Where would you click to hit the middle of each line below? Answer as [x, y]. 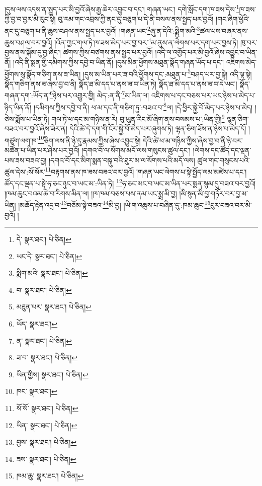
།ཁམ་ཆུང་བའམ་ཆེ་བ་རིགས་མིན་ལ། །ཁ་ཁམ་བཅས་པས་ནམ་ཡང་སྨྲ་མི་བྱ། [91, 193]
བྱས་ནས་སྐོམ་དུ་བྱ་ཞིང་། [33, 52]
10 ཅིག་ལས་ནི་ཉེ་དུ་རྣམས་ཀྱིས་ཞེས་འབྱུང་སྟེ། [89, 139]
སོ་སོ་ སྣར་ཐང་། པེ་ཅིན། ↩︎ [47, 408]
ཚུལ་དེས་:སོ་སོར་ [25, 171]
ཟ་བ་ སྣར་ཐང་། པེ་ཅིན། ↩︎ [47, 357]
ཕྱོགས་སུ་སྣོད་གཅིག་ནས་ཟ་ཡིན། [43, 74]
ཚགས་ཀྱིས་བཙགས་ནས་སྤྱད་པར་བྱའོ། [108, 52]
